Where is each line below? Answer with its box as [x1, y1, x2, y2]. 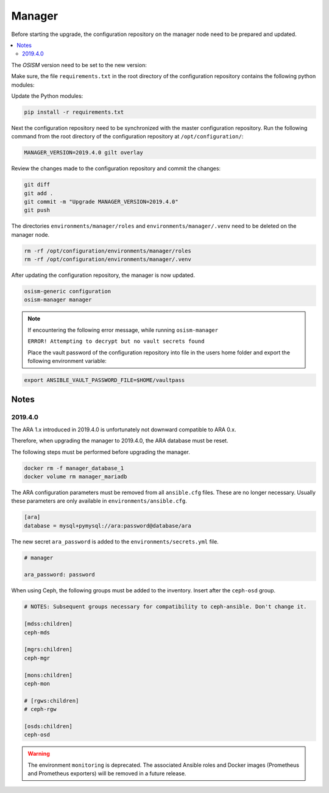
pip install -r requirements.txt [24, 109, 124, 115]
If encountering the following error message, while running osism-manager [27, 326, 219, 334]
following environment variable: [27, 357, 107, 365]
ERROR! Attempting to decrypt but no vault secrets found [27, 338, 205, 345]
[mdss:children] [24, 620, 73, 628]
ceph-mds [24, 629, 51, 636]
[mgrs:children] [24, 646, 73, 653]
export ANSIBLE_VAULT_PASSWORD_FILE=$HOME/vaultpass [24, 377, 185, 384]
